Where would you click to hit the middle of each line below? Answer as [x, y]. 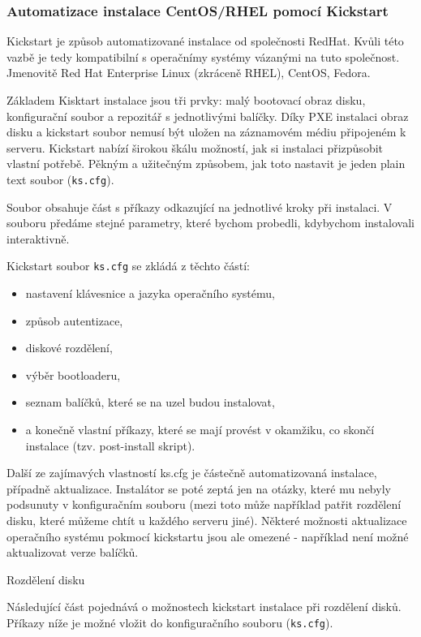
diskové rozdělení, [69, 348]
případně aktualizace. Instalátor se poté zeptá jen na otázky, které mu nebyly [199, 488]
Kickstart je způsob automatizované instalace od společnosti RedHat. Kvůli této [205, 41]
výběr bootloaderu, [73, 374]
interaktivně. [38, 238]
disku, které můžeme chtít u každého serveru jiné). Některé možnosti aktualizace [207, 520]
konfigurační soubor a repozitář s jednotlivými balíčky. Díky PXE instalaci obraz [208, 116]
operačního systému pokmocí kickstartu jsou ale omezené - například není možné [208, 536]
